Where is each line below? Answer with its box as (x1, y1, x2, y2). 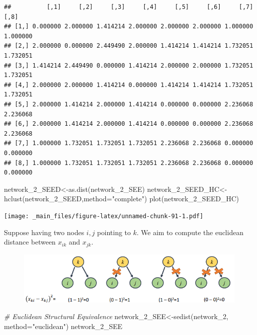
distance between (4, 237, 56, 247)
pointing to (97, 227, 131, 237)
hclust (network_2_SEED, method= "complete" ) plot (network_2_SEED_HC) (4, 193, 239, 204)
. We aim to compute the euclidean (137, 227, 244, 237)
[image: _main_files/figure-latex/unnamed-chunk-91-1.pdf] (4, 212, 203, 220)
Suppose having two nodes (4, 227, 85, 237)
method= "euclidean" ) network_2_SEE (4, 321, 123, 331)
